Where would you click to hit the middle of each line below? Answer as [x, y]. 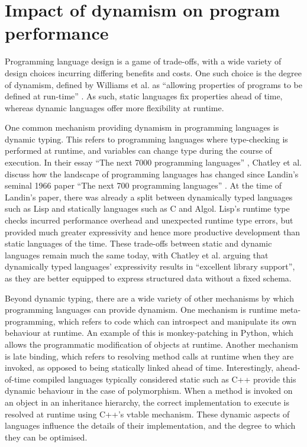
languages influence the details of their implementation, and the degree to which [150, 425]
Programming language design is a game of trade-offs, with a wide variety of [143, 61]
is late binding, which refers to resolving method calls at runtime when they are [149, 356]
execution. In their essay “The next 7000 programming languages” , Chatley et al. [153, 162]
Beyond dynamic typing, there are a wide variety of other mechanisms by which [149, 298]
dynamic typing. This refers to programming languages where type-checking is [146, 139]
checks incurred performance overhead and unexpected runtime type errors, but [149, 220]
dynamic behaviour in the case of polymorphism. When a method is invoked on [149, 391]
